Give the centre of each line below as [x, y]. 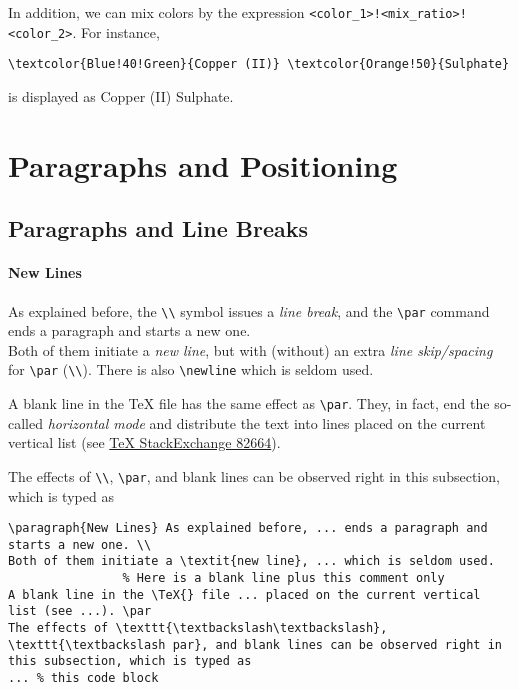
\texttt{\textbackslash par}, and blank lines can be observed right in [255, 644]
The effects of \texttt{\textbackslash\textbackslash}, [198, 628]
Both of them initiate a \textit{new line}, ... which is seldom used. [251, 561]
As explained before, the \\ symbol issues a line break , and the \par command [249, 310]
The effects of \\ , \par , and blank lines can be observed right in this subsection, [254, 475]
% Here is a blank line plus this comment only [283, 578]
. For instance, [116, 31]
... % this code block [83, 678]
